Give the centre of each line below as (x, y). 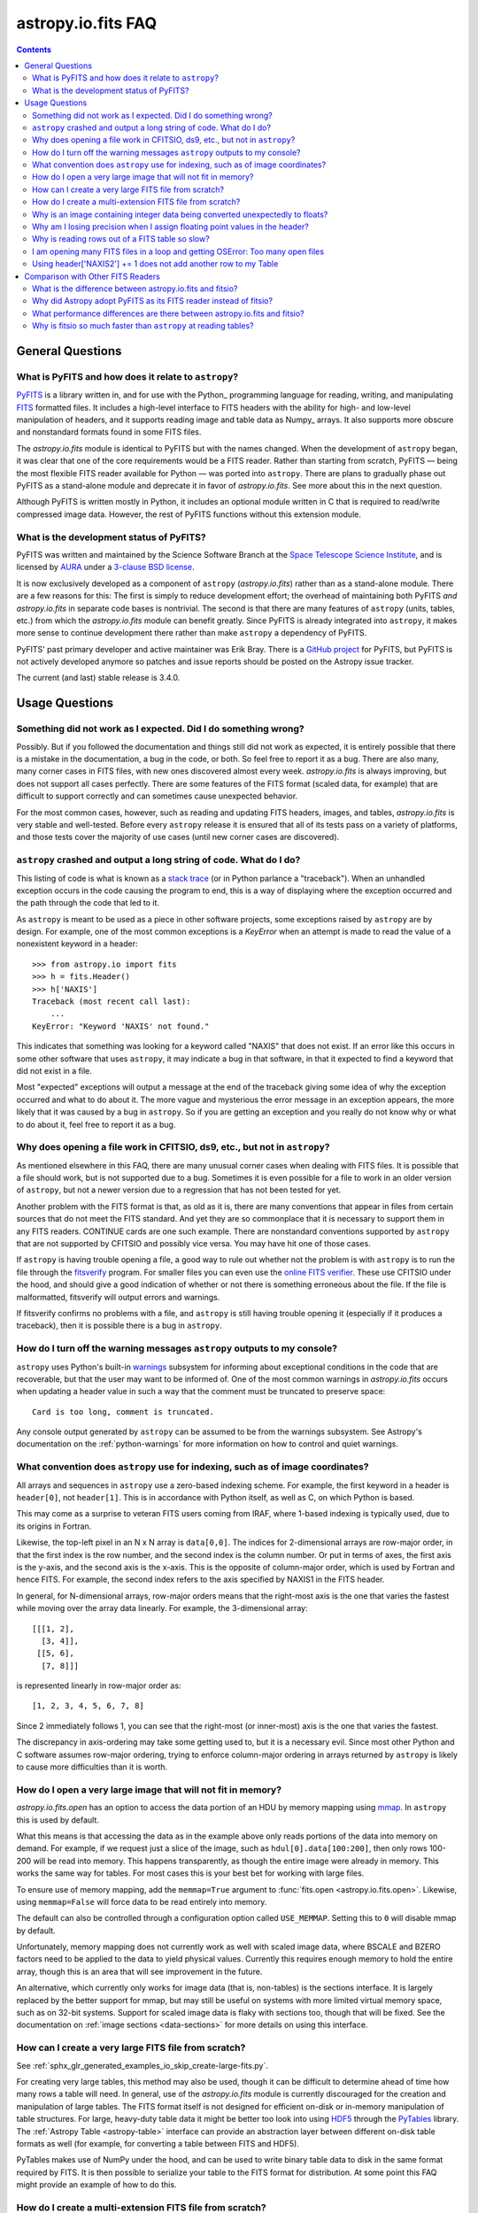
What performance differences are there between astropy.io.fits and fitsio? (168, 313)
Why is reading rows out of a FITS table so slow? (121, 239)
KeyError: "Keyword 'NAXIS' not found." (121, 1026)
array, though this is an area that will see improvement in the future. (139, 1971)
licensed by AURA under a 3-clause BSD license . (105, 567)
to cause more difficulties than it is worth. (92, 1767)
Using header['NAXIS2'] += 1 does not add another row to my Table (155, 264)
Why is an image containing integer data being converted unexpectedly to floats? (180, 214)
